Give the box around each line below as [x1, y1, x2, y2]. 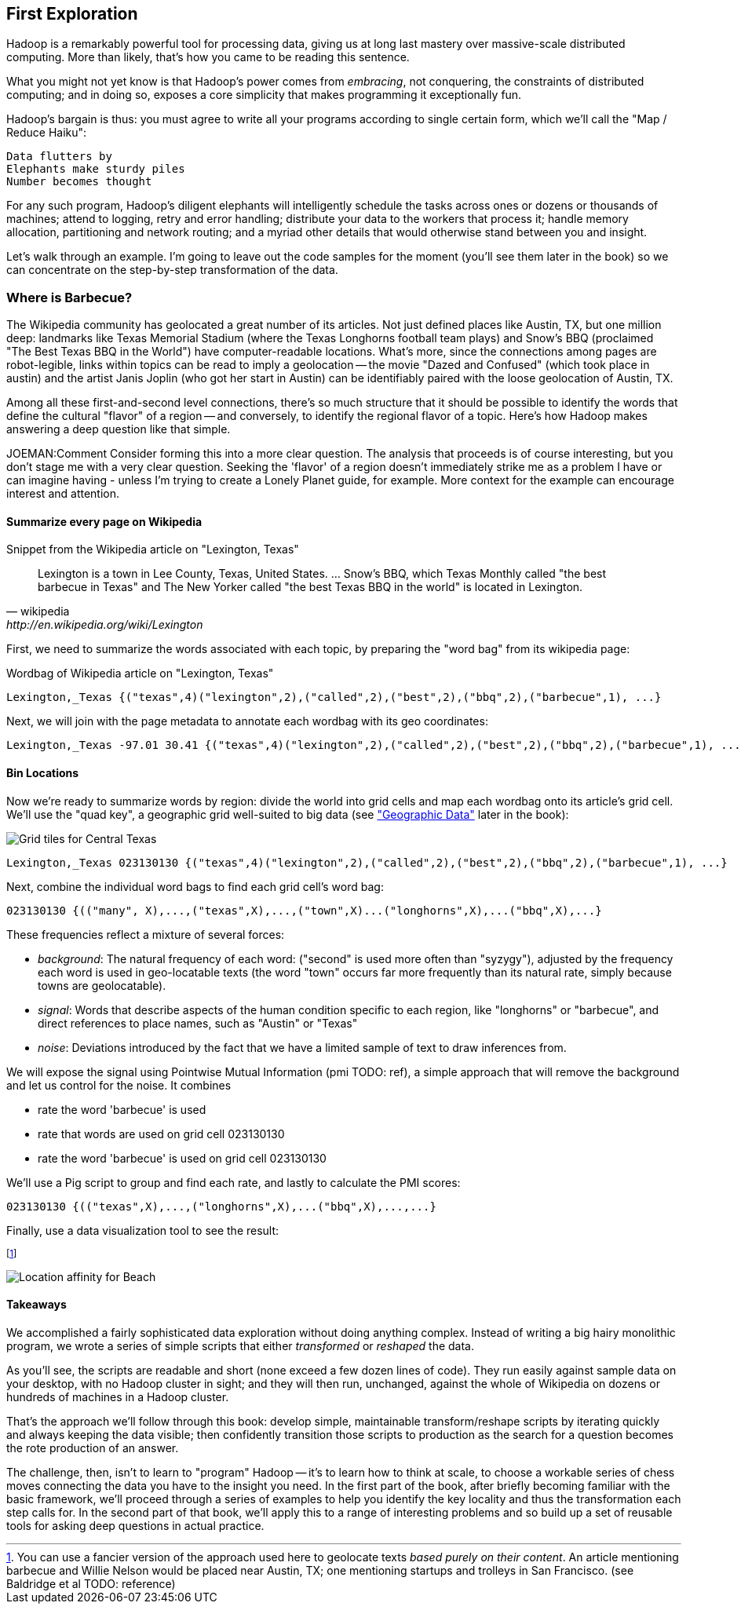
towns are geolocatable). [38, 978, 166, 992]
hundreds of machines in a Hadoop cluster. [6, 1389, 229, 1404]
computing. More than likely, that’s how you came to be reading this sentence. [6, 50, 410, 64]
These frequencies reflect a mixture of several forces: [6, 927, 285, 941]
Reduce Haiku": [6, 126, 87, 140]
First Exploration [6, 4, 138, 24]
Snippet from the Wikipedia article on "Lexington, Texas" [6, 542, 299, 557]
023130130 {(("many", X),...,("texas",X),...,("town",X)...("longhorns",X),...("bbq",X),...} [6, 904, 602, 917]
